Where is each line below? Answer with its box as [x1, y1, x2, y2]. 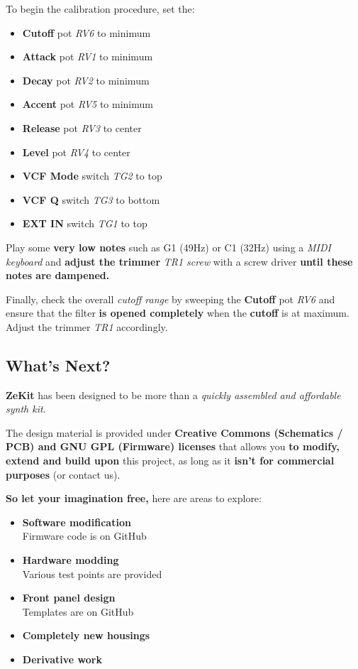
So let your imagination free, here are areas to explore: [6, 491, 262, 506]
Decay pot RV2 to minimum [22, 72, 150, 87]
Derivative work [22, 652, 102, 667]
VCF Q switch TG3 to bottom [22, 192, 160, 207]
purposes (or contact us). [6, 467, 121, 482]
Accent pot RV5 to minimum [22, 97, 153, 111]
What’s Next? [6, 354, 111, 376]
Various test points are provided [22, 566, 162, 581]
